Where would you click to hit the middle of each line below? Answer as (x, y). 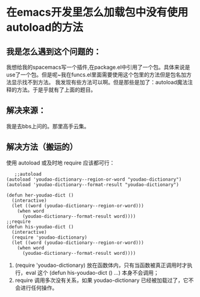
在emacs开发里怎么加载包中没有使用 (97, 12)
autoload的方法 (45, 27)
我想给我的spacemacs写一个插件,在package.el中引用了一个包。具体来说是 (98, 67)
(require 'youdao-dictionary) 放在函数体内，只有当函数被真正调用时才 (101, 265)
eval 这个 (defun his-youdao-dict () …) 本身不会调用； (92, 272)
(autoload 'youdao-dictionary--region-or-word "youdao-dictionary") (94, 179)
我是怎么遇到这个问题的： (54, 52)
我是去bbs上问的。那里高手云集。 (48, 126)
